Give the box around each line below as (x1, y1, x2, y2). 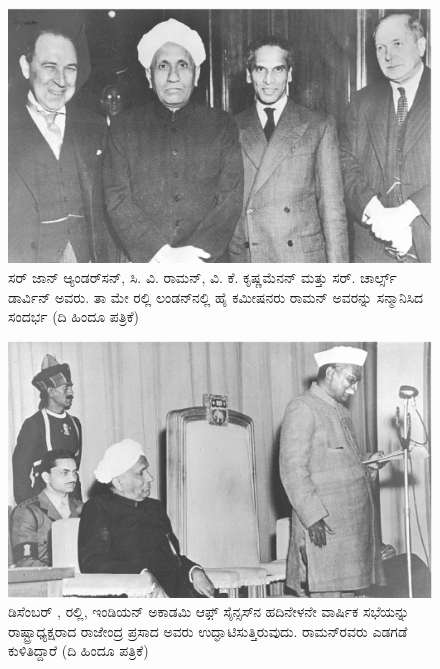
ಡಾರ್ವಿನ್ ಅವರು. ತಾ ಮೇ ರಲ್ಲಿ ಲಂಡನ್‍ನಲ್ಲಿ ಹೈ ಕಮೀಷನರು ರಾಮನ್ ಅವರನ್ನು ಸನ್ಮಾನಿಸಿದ (8, 286, 424, 307)
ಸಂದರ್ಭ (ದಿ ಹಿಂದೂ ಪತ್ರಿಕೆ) (8, 306, 140, 327)
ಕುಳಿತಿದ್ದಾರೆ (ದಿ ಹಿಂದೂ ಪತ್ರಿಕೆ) (8, 640, 149, 661)
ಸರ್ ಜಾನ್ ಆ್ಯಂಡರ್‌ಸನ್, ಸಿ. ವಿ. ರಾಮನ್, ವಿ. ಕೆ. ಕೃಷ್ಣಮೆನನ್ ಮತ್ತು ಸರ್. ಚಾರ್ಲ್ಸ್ (8, 267, 397, 288)
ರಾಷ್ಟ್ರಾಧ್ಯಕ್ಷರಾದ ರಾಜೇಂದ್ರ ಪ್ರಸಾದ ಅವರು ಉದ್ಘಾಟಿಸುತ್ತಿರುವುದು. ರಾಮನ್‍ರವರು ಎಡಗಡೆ (8, 620, 408, 641)
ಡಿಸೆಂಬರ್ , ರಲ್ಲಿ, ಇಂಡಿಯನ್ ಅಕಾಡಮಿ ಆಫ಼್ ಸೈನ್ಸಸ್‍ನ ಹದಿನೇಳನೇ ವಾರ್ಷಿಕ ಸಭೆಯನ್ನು (8, 601, 410, 622)
